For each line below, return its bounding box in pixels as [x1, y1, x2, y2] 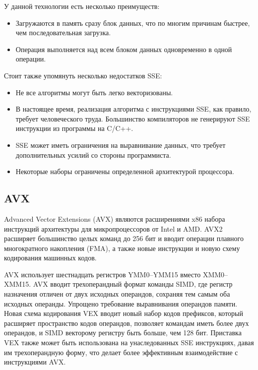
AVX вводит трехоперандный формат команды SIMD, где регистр [33, 279, 233, 289]
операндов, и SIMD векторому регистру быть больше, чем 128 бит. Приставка [4, 327, 242, 338]
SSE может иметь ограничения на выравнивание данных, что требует [15, 139, 226, 150]
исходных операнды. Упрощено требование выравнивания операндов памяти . [4, 298, 238, 308]
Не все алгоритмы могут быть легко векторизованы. [15, 87, 173, 97]
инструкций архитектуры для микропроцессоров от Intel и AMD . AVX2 [4, 223, 223, 234]
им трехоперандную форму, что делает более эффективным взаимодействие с [4, 347, 238, 357]
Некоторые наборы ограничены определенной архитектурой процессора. [15, 166, 234, 177]
